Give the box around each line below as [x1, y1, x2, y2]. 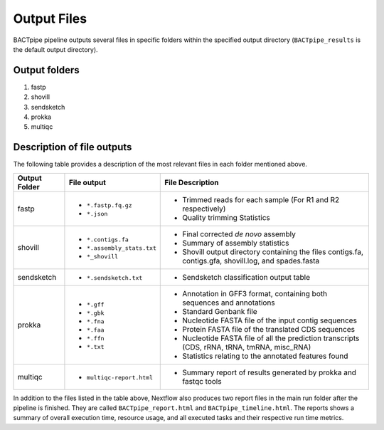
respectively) [182, 204, 226, 214]
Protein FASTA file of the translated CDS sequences [182, 324, 356, 334]
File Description [164, 177, 220, 187]
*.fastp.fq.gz [86, 201, 132, 209]
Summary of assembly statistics [182, 238, 289, 248]
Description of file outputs [13, 141, 132, 153]
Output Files [13, 11, 87, 26]
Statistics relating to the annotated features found [182, 351, 348, 361]
